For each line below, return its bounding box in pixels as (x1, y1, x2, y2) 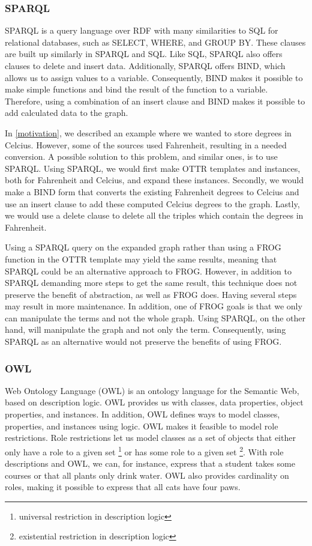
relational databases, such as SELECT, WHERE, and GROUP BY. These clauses (5, 35, 306, 48)
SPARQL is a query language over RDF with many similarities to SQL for (5, 24, 278, 37)
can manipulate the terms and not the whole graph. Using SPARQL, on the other (5, 311, 305, 324)
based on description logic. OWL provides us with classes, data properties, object (5, 396, 304, 408)
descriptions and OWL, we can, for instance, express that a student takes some (5, 457, 295, 470)
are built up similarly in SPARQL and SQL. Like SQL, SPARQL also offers (5, 47, 283, 60)
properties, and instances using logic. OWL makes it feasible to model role (5, 419, 278, 432)
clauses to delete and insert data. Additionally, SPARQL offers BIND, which (5, 59, 286, 71)
